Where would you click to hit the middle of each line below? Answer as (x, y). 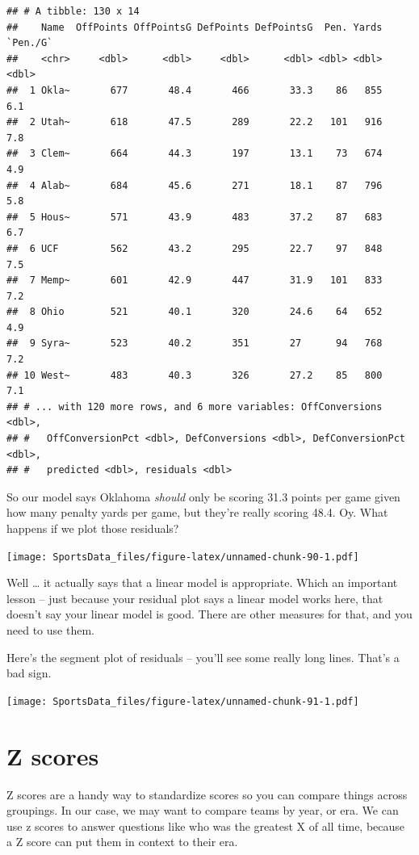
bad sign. (29, 673)
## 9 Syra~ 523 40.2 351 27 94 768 (195, 344)
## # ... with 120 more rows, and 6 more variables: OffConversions (195, 407)
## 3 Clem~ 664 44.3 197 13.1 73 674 (195, 154)
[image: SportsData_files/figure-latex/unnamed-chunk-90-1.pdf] (183, 557)
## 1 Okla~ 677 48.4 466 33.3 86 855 (195, 90)
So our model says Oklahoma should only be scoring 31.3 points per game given (203, 496)
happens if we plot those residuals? (93, 528)
